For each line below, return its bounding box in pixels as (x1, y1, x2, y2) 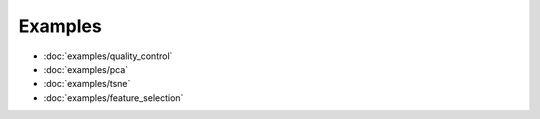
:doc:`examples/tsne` (43, 78, 131, 90)
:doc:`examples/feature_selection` (43, 91, 184, 104)
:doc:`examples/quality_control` (43, 50, 173, 62)
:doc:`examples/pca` (43, 63, 129, 75)
